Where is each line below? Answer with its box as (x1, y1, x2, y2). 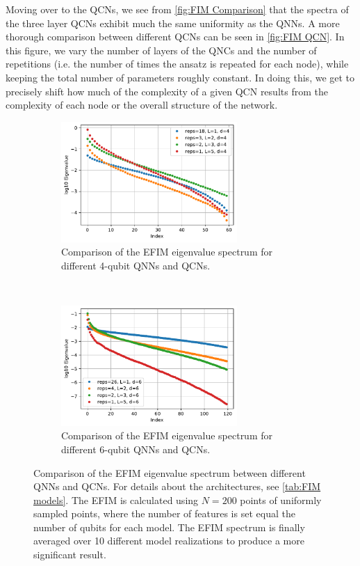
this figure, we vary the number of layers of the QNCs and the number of (6, 42, 317, 57)
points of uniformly (240, 492, 322, 507)
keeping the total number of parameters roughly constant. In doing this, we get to (6, 70, 355, 84)
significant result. (33, 547, 106, 562)
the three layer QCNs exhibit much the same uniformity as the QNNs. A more (6, 15, 340, 30)
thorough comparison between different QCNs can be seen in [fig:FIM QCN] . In (6, 29, 345, 44)
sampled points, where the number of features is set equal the (33, 506, 295, 521)
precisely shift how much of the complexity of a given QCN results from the (6, 84, 328, 98)
